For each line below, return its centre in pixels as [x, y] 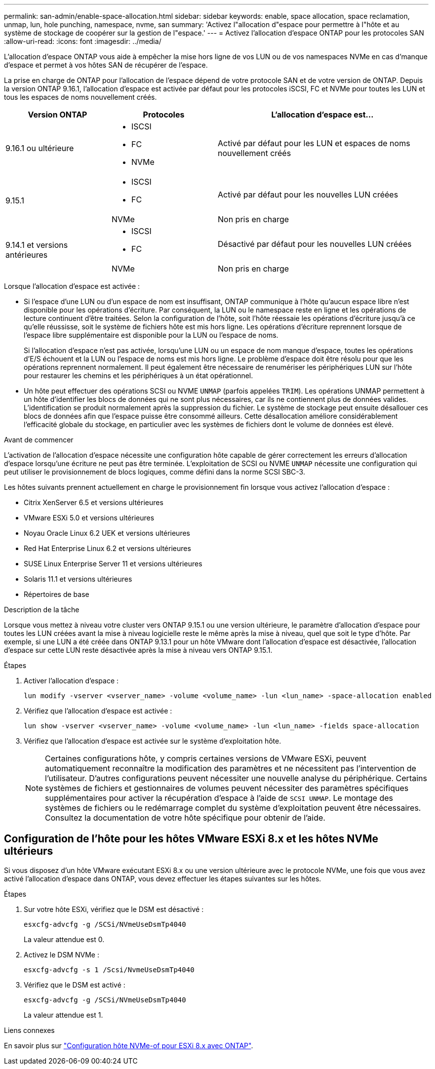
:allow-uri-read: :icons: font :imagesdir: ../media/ [83, 41]
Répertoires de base [57, 594]
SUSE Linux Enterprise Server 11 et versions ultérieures [113, 564]
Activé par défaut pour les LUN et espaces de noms [314, 143]
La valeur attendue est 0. [64, 939]
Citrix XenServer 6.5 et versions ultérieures [94, 502]
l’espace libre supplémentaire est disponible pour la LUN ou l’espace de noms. [151, 335]
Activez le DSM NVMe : [61, 954]
